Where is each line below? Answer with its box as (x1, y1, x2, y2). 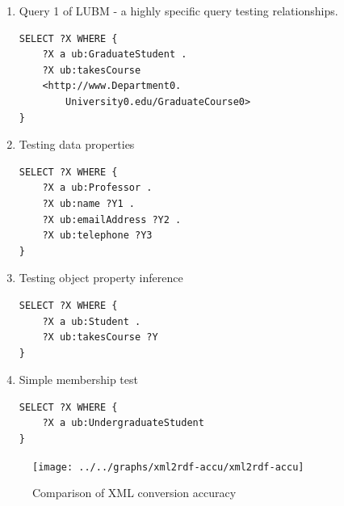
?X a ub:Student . (42, 315, 141, 327)
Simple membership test (19, 371, 138, 388)
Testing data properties (19, 136, 135, 153)
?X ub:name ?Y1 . (42, 197, 135, 209)
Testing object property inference (19, 269, 183, 286)
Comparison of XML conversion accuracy (32, 484, 237, 501)
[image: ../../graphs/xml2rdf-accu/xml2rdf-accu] (32, 461, 304, 473)
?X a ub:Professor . (42, 182, 153, 194)
